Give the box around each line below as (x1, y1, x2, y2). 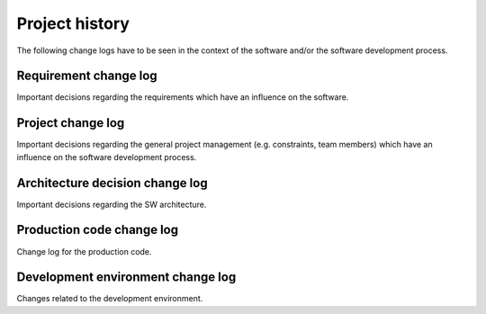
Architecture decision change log (16, 175, 208, 191)
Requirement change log (16, 68, 157, 84)
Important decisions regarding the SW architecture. (16, 199, 207, 210)
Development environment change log (16, 270, 237, 285)
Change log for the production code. (16, 246, 152, 256)
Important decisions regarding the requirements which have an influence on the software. (16, 92, 349, 103)
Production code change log (16, 222, 179, 238)
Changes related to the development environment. (16, 293, 203, 304)
